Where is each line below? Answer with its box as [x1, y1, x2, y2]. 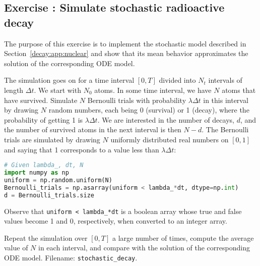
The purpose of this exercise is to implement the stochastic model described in [4, 38, 246, 48]
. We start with [34, 84, 81, 95]
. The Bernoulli [202, 124, 249, 135]
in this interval [203, 94, 248, 105]
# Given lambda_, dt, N [4, 162, 84, 169]
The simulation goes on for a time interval [4, 75, 135, 85]
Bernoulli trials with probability [87, 94, 186, 105]
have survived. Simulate [4, 94, 78, 105]
